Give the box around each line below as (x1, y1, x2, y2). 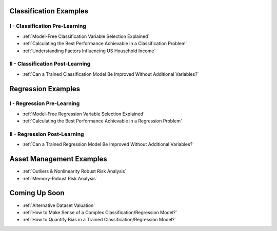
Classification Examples (9, 7, 89, 15)
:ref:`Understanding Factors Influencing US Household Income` (22, 48, 156, 54)
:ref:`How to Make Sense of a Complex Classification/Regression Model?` (22, 209, 177, 215)
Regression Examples (9, 85, 81, 93)
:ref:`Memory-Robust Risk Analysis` (22, 175, 97, 181)
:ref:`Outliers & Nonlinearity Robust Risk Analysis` (22, 168, 127, 174)
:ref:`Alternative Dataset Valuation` (22, 202, 95, 208)
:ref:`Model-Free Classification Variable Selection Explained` (22, 33, 150, 39)
